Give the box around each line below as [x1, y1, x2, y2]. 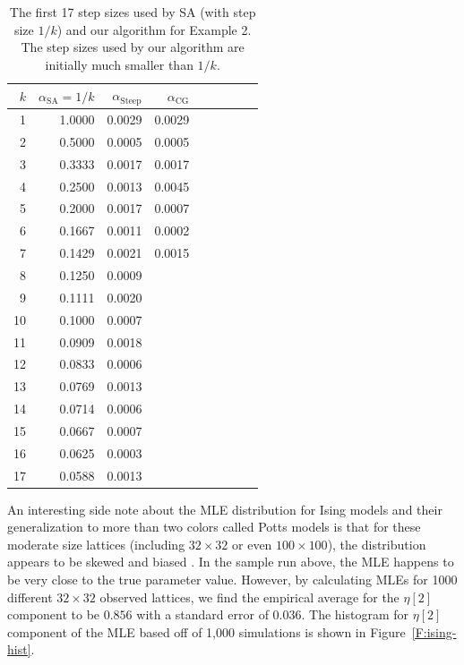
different [7, 587, 53, 606]
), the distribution [327, 534, 426, 553]
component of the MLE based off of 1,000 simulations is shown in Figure [7, 622, 406, 641]
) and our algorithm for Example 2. [56, 20, 252, 38]
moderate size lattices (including [7, 534, 185, 553]
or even [232, 534, 272, 553]
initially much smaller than [45, 55, 193, 73]
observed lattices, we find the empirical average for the [99, 587, 400, 606]
